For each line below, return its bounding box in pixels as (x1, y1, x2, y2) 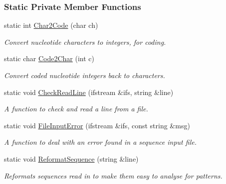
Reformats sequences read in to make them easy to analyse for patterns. (4, 170, 223, 181)
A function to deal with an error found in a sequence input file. (4, 137, 197, 147)
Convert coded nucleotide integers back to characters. (4, 70, 165, 80)
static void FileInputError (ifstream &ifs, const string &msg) (4, 120, 190, 130)
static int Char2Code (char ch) (4, 20, 98, 30)
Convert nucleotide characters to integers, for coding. (4, 36, 166, 47)
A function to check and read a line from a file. (4, 103, 148, 114)
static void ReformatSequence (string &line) (4, 153, 139, 164)
